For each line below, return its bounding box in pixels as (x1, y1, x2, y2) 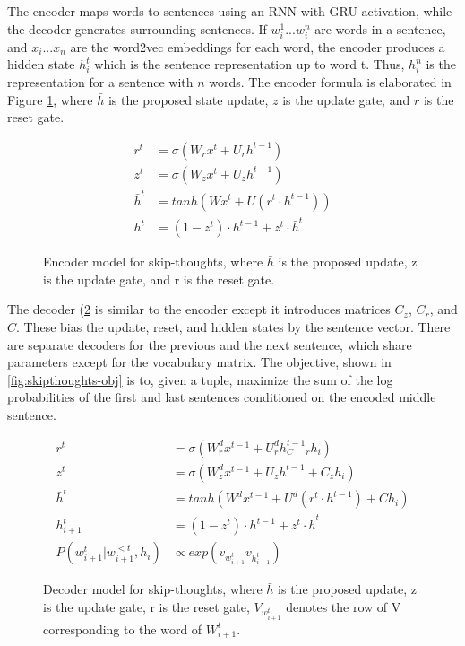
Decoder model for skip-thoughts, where (43, 580, 263, 598)
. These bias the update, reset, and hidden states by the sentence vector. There (16, 318, 451, 336)
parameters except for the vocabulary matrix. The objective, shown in (7, 353, 392, 371)
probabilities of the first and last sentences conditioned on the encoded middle (7, 388, 436, 406)
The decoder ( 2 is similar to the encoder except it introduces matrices (7, 300, 391, 319)
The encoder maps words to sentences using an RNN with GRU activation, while (7, 2, 452, 20)
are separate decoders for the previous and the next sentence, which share (7, 335, 412, 354)
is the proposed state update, (108, 90, 269, 109)
